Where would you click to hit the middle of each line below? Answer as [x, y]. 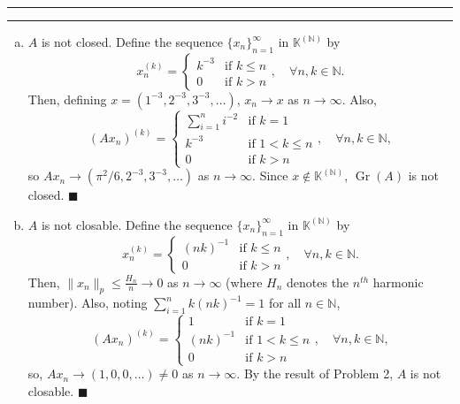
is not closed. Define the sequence [132, 42]
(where [244, 282]
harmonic [398, 282]
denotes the [318, 282]
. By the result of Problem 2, [315, 374]
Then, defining [67, 99]
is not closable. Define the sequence [137, 224]
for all [285, 303]
